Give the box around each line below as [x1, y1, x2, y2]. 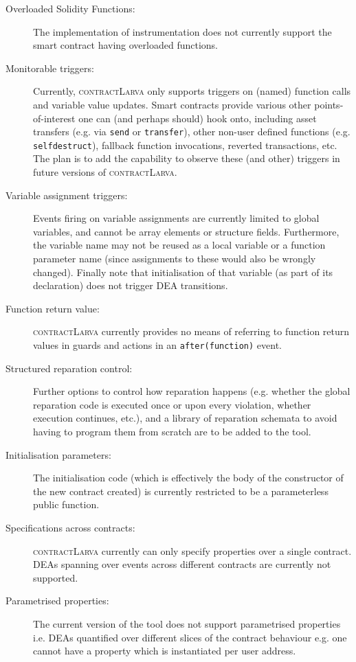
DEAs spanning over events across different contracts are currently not [33, 557, 331, 571]
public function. [33, 497, 100, 512]
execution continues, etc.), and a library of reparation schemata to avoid [33, 411, 337, 425]
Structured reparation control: [5, 361, 133, 375]
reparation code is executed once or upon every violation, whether [33, 397, 311, 411]
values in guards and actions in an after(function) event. [33, 338, 282, 352]
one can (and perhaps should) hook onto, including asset [78, 111, 317, 125]
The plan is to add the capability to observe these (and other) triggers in [33, 151, 340, 165]
